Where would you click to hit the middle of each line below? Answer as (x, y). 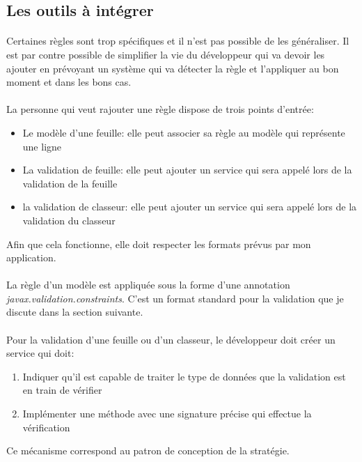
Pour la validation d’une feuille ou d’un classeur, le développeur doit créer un (171, 339)
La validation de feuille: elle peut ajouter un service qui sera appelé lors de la (187, 170)
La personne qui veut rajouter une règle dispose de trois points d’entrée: (160, 109)
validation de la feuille (70, 183)
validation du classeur (69, 220)
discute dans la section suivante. (75, 312)
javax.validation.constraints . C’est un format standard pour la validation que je (175, 298)
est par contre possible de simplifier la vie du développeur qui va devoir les (166, 54)
